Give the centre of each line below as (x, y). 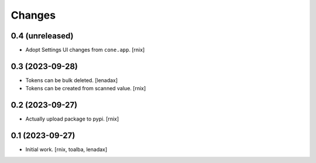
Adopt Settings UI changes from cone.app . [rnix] (85, 50)
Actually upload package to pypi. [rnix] (72, 119)
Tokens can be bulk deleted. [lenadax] (72, 80)
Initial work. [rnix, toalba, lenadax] (66, 150)
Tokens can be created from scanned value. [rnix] (86, 88)
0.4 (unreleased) (42, 36)
